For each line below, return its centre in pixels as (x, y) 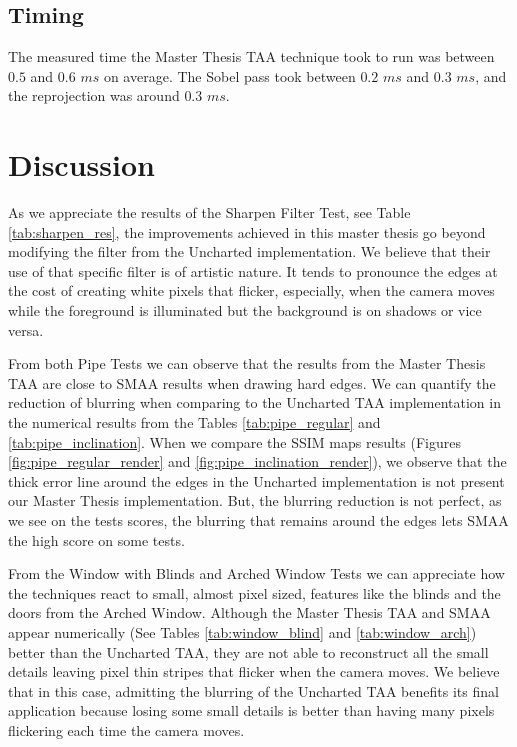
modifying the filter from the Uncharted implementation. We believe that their (249, 251)
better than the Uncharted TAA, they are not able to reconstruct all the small (248, 651)
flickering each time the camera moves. (126, 729)
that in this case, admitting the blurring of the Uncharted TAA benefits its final (253, 690)
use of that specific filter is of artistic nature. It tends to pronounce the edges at (253, 270)
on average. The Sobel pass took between (229, 75)
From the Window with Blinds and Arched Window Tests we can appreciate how (256, 573)
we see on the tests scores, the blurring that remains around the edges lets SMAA (258, 520)
